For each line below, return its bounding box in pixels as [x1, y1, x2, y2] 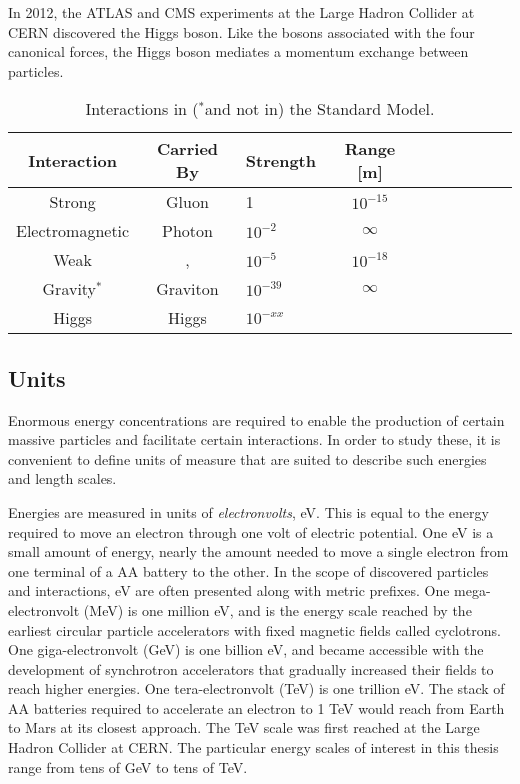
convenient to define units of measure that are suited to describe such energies [8, 448, 487, 469]
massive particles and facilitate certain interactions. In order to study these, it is [8, 429, 501, 450]
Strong [49, 190, 96, 214]
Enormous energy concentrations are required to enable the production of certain [8, 409, 505, 430]
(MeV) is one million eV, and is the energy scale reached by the [83, 599, 472, 620]
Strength [245, 148, 316, 172]
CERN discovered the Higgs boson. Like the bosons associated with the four [8, 21, 475, 42]
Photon [162, 219, 213, 243]
